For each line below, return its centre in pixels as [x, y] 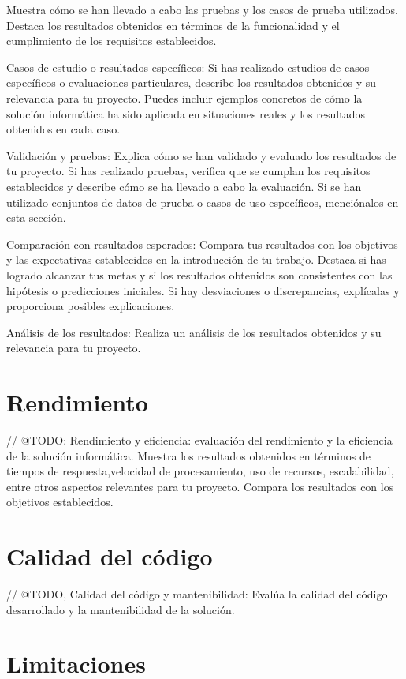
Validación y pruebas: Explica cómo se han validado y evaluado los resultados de [201, 155]
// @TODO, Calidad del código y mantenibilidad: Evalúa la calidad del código [197, 594]
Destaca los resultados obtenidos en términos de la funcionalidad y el [173, 25]
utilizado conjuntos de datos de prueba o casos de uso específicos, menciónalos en [203, 202]
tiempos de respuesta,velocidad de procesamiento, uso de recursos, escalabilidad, [200, 471]
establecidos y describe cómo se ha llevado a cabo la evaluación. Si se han [184, 186]
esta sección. [36, 218]
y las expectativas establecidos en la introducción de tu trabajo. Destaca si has [196, 259]
